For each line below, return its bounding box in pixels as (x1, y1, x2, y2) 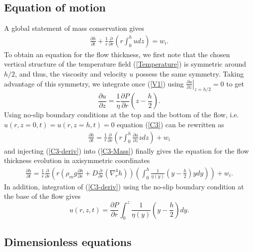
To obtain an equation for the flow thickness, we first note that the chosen (4, 49, 230, 59)
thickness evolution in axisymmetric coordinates (4, 155, 150, 166)
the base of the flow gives (4, 191, 81, 201)
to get (226, 78, 245, 88)
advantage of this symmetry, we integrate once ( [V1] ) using (4, 78, 184, 88)
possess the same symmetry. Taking (135, 69, 244, 79)
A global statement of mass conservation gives (4, 23, 144, 33)
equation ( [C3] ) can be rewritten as (117, 119, 224, 129)
